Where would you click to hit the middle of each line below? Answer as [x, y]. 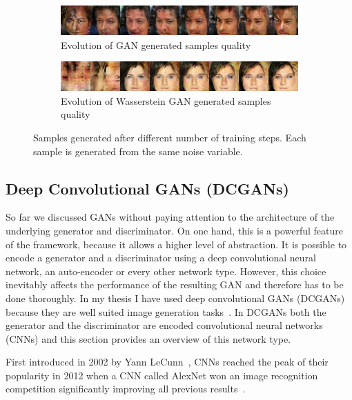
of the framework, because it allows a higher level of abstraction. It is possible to [176, 244]
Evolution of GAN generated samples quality [156, 44]
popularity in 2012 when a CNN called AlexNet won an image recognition [162, 375]
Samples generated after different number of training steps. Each [170, 137]
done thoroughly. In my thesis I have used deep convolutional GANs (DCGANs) [175, 298]
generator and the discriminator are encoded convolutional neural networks [164, 325]
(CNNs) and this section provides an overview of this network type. [148, 338]
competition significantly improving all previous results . [126, 389]
